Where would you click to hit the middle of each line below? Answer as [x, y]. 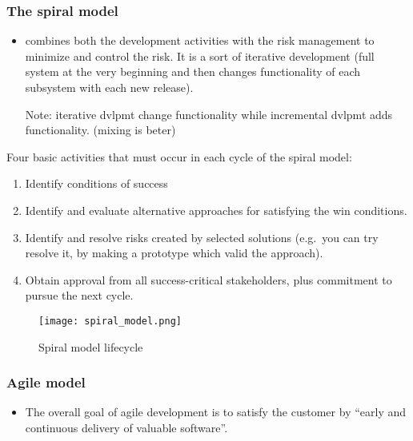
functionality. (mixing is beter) [100, 130]
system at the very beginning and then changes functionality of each [193, 72]
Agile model [46, 382]
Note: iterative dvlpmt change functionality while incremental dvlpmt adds [209, 114]
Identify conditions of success [96, 183]
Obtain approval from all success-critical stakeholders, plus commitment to [209, 279]
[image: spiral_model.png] [110, 321]
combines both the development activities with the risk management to [200, 40]
